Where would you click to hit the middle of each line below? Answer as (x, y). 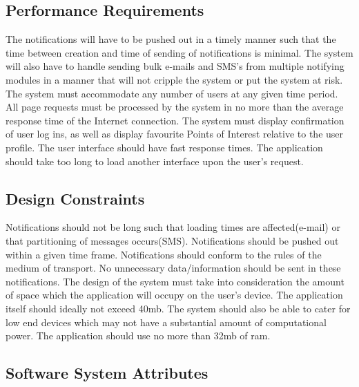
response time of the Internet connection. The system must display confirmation (175, 120)
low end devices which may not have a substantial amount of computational (166, 322)
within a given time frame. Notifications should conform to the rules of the (164, 254)
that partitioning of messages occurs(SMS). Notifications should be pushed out (172, 240)
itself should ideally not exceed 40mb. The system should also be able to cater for (178, 308)
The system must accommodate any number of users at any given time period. (172, 93)
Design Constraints (75, 198)
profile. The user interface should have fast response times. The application (164, 147)
